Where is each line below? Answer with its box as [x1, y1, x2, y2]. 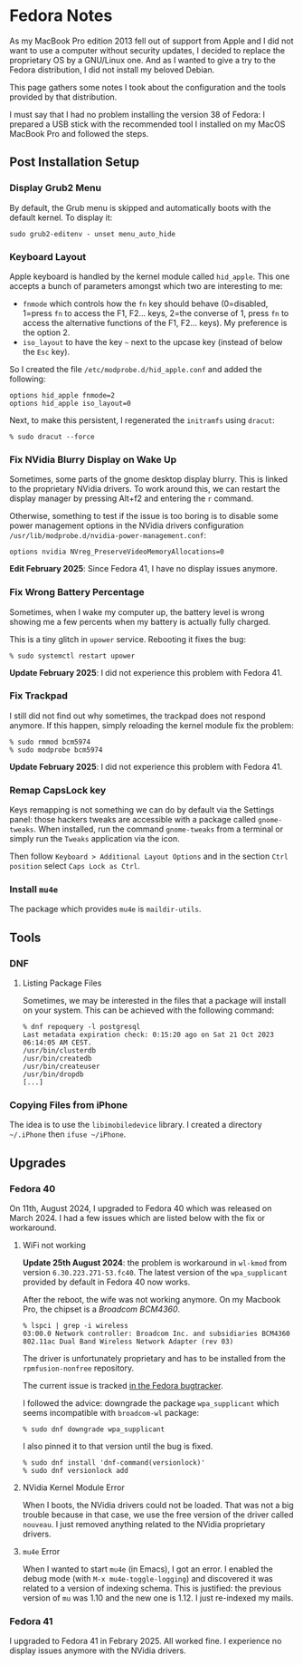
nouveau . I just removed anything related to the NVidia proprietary [22, 1519, 266, 1530]
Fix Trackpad [9, 689, 68, 702]
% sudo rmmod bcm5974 [9, 737, 91, 746]
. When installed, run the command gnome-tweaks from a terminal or [33, 823, 284, 834]
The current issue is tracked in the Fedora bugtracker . [22, 1381, 223, 1391]
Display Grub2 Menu [9, 182, 102, 195]
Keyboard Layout [9, 250, 87, 263]
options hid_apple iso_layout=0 [9, 399, 131, 408]
